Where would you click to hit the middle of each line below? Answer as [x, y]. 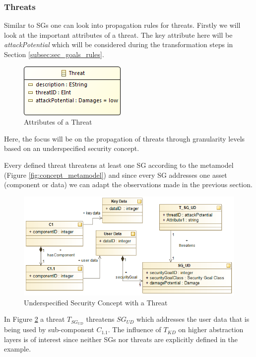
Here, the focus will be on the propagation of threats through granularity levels [125, 138]
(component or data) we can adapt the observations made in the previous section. [128, 184]
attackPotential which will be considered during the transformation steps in [119, 44]
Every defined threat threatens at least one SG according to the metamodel [119, 165]
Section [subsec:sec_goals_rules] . [54, 54]
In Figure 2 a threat [34, 319]
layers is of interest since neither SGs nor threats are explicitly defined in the [121, 339]
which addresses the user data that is [193, 319]
